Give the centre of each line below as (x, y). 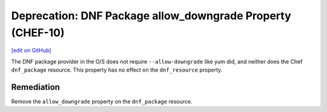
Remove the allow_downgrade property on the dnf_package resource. (102, 102)
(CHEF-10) (38, 33)
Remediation (36, 87)
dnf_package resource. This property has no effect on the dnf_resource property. (117, 70)
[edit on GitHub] (31, 51)
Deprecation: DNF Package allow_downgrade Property (151, 16)
